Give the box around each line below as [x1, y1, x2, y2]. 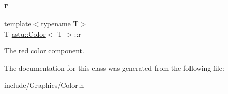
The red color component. [4, 45, 84, 56]
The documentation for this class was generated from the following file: [4, 62, 224, 73]
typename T [41, 18, 79, 29]
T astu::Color [4, 28, 46, 39]
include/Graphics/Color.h [4, 79, 84, 90]
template [4, 18, 31, 29]
